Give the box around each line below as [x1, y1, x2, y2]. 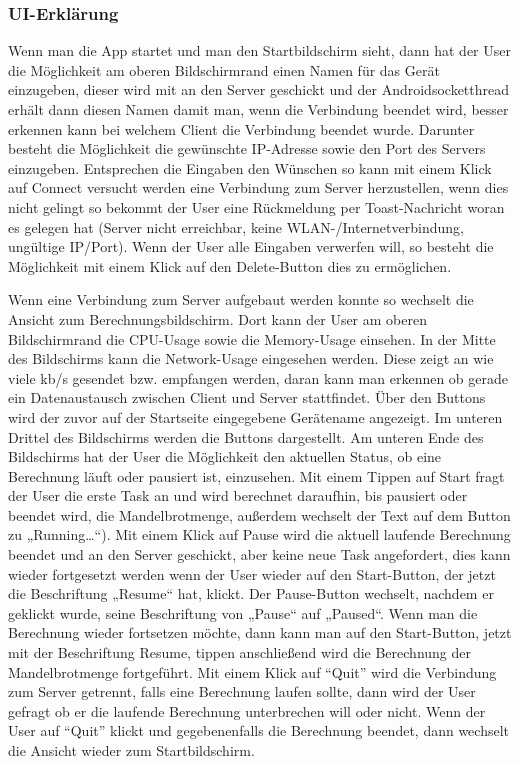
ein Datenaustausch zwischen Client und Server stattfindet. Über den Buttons [8, 387, 486, 408]
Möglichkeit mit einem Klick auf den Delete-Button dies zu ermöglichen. [8, 255, 452, 276]
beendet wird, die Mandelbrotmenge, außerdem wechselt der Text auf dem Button [8, 504, 511, 525]
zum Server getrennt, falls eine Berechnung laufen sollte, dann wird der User [8, 681, 476, 702]
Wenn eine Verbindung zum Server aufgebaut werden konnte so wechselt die [8, 289, 474, 310]
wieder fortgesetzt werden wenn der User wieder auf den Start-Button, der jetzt [8, 563, 496, 584]
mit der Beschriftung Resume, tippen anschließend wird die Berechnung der [8, 642, 472, 663]
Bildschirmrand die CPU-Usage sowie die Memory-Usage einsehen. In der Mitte [8, 328, 496, 349]
